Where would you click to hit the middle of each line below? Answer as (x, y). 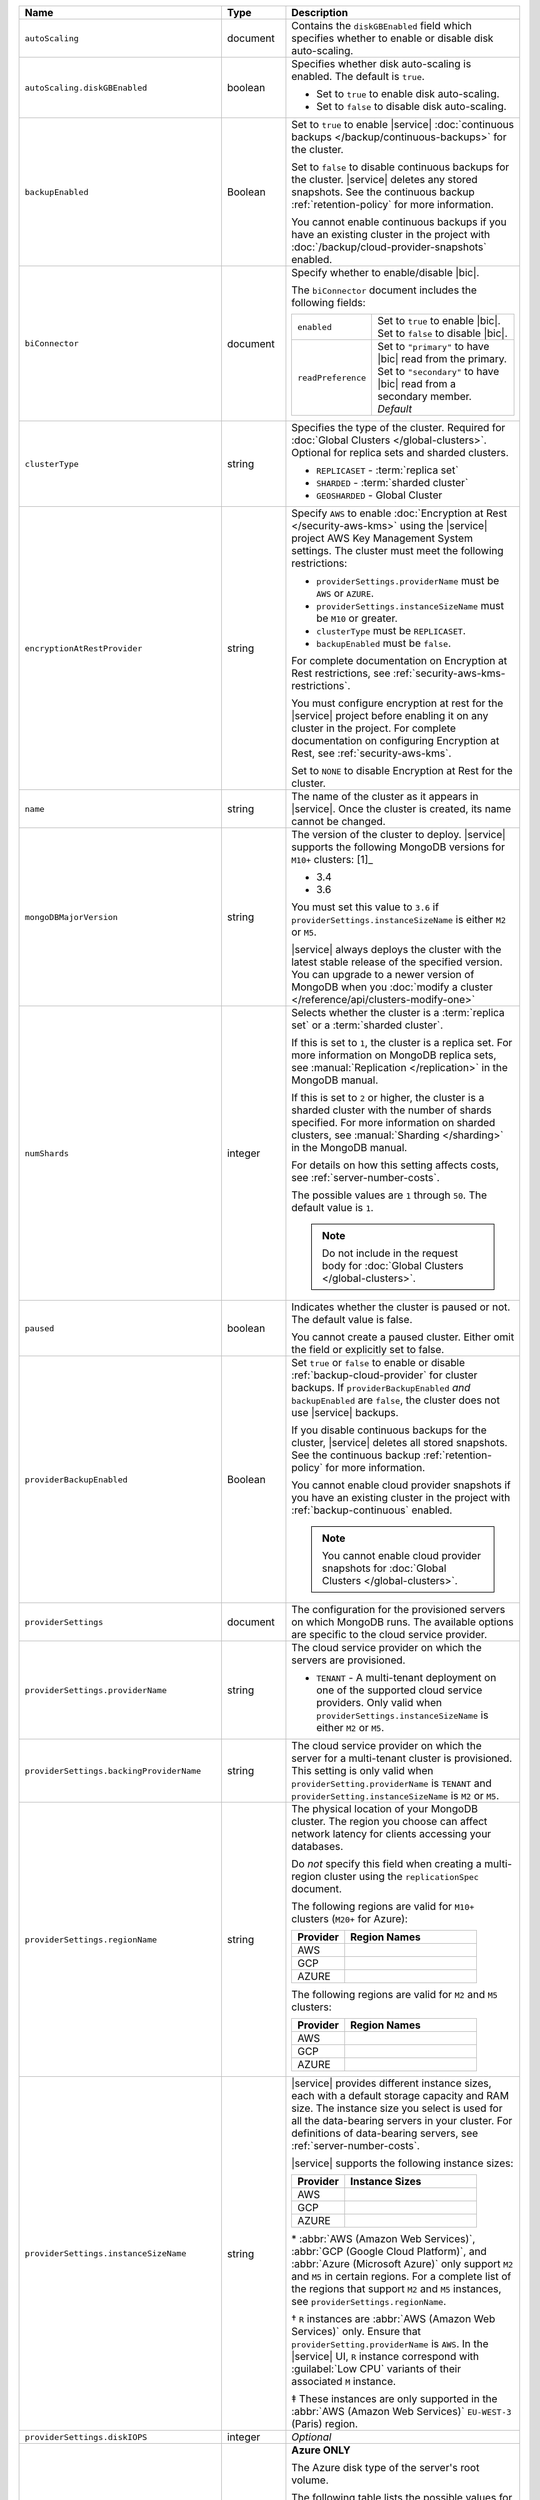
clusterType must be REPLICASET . (391, 630)
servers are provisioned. (348, 1660)
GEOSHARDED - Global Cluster (379, 495)
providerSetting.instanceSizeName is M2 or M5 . (395, 1795)
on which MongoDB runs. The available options (402, 1622)
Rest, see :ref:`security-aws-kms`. (371, 753)
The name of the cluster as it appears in (385, 796)
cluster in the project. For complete (374, 728)
